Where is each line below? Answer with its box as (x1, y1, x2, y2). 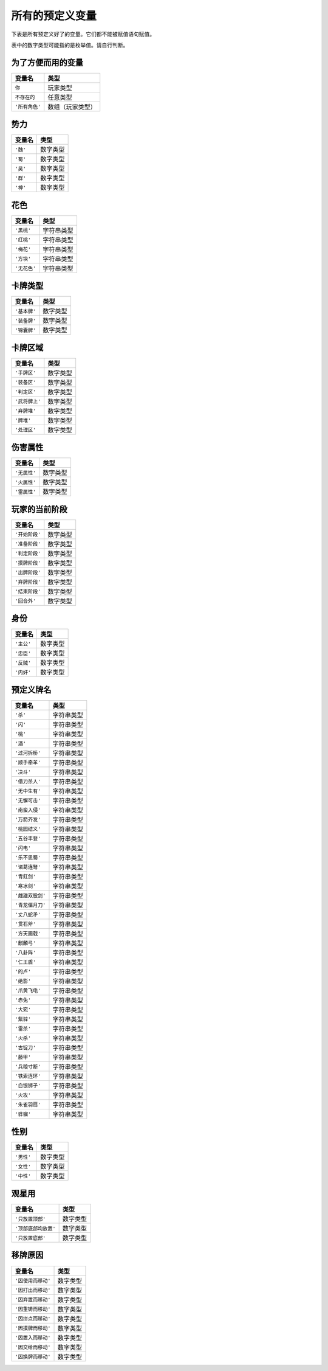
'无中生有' (15, 788, 41, 794)
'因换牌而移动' (15, 1353, 51, 1360)
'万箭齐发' (15, 816, 41, 823)
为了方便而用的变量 (11, 57, 83, 68)
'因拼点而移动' (15, 1316, 51, 1322)
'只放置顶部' (15, 1215, 46, 1222)
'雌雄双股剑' (15, 892, 46, 899)
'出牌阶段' (15, 569, 41, 576)
